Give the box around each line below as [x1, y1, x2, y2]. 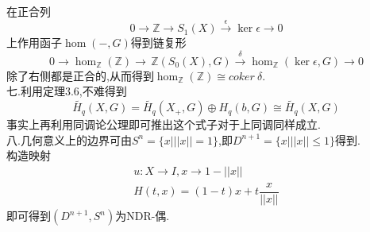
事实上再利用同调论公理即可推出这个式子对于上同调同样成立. [6, 116, 321, 133]
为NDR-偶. [115, 207, 170, 224]
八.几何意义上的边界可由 [6, 131, 132, 148]
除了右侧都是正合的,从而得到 [6, 67, 154, 83]
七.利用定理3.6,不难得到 [6, 83, 127, 99]
